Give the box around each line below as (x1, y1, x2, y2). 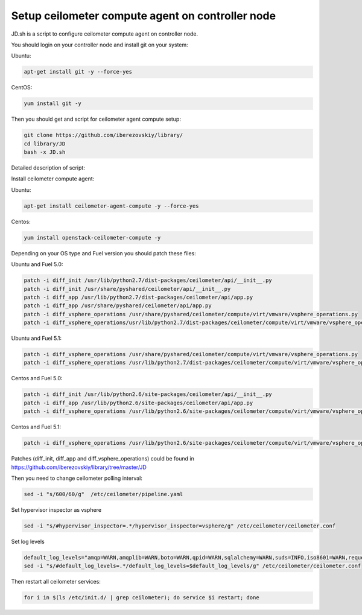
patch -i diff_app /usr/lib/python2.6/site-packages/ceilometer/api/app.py (24, 399, 253, 406)
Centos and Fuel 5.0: (11, 375, 63, 382)
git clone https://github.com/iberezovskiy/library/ (24, 132, 183, 139)
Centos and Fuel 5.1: (11, 423, 62, 431)
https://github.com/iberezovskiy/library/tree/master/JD (11, 464, 147, 471)
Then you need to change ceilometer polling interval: (11, 474, 143, 482)
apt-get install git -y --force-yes (24, 68, 133, 75)
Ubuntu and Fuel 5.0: (11, 261, 63, 268)
